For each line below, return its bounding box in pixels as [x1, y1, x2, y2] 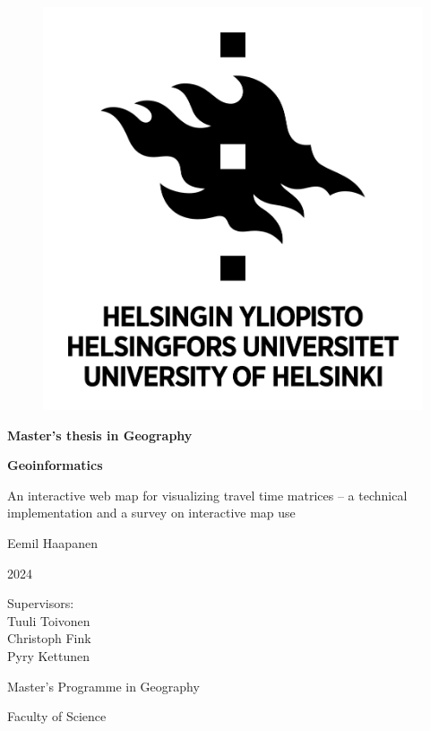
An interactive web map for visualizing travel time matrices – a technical [7, 485, 408, 504]
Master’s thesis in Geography [7, 425, 193, 444]
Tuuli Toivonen [7, 611, 90, 630]
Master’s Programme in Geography [7, 676, 200, 695]
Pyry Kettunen [7, 646, 90, 665]
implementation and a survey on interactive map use [7, 503, 296, 522]
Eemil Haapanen [7, 533, 98, 552]
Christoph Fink [7, 629, 91, 648]
